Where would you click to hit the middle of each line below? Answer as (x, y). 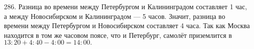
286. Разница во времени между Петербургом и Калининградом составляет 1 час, (126, 6)
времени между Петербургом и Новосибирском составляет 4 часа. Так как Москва (127, 25)
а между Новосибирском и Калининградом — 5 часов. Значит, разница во (115, 16)
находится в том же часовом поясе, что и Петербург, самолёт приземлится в (118, 35)
